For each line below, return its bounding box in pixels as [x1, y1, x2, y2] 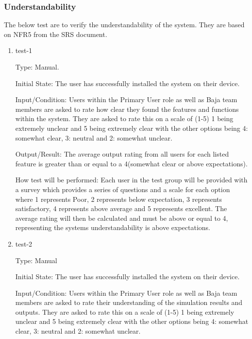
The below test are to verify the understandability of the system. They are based [4, 19, 245, 30]
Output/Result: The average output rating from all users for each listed [15, 149, 229, 159]
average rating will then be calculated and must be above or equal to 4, [15, 213, 228, 223]
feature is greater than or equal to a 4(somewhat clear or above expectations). [15, 158, 248, 168]
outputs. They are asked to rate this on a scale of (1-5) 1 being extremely [15, 306, 235, 317]
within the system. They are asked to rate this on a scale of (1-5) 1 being [15, 113, 234, 124]
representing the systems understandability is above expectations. [15, 222, 211, 232]
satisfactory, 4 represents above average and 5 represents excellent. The [15, 203, 227, 214]
